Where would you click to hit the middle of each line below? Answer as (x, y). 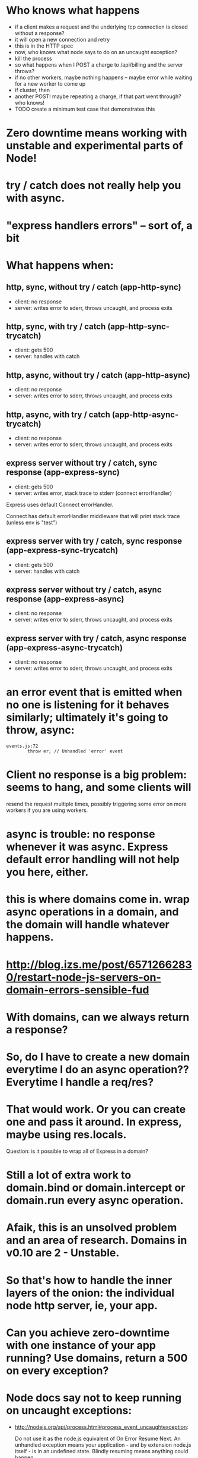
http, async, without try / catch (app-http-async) (98, 375)
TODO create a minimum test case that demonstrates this (85, 109)
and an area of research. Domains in (97, 1240)
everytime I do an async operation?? (98, 1070)
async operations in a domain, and (92, 912)
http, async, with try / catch (58, 414)
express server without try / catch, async (84, 590)
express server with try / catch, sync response (94, 541)
